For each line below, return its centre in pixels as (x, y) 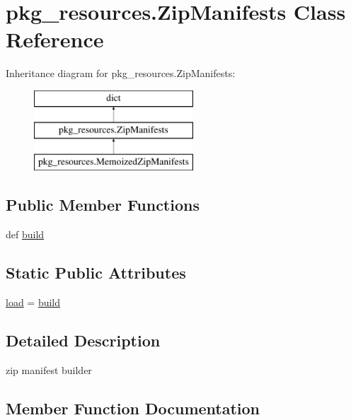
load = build (33, 302)
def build (25, 234)
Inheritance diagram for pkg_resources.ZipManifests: (121, 73)
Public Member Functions (103, 205)
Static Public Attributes (96, 273)
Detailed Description (83, 340)
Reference (55, 39)
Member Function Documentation (133, 408)
